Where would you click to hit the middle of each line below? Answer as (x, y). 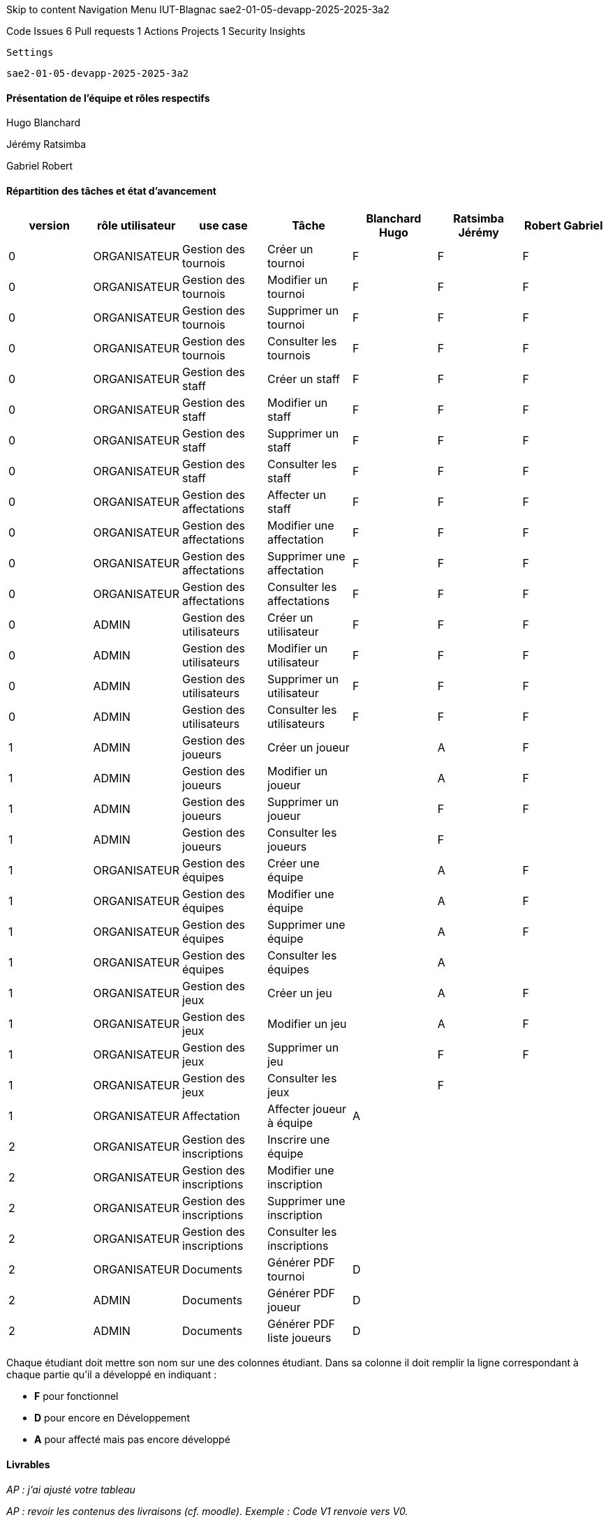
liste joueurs (299, 1338)
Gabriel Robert (40, 166)
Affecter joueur (307, 1109)
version (49, 226)
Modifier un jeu (307, 1024)
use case (223, 226)
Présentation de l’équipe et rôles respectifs (108, 98)
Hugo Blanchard (44, 123)
